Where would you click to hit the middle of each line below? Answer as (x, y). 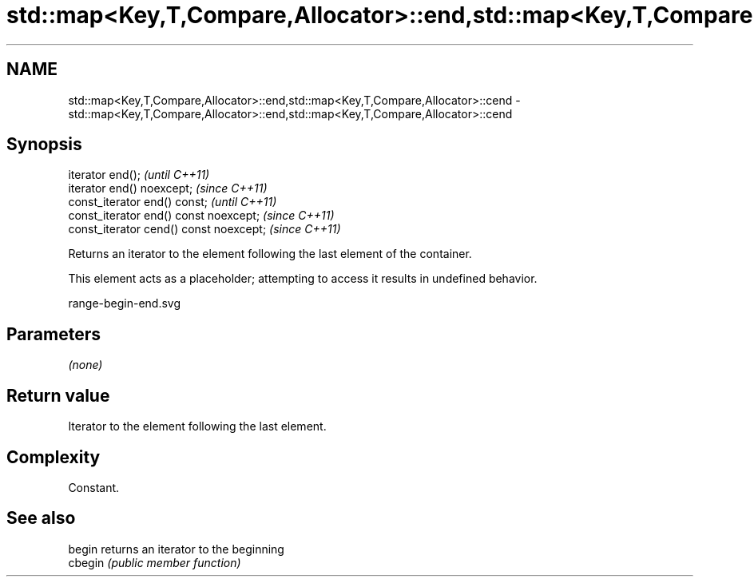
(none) (85, 365)
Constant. (94, 487)
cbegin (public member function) (155, 562)
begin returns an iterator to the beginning (176, 549)
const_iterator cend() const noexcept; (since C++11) (204, 229)
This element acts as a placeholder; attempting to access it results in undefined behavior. (303, 279)
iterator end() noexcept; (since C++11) (168, 188)
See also (41, 518)
